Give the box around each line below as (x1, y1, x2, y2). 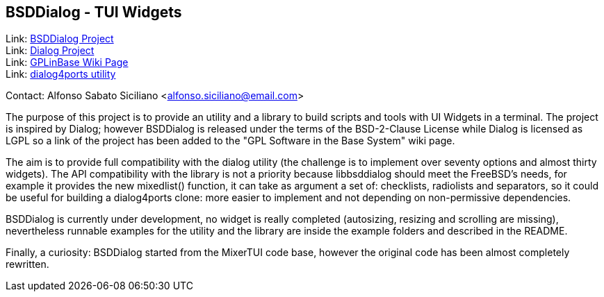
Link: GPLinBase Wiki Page (6, 56, 129, 69)
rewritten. (6, 258, 49, 271)
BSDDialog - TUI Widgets (6, 3, 182, 21)
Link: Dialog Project (6, 44, 95, 57)
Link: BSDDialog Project (6, 33, 114, 45)
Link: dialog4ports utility (6, 68, 116, 80)
